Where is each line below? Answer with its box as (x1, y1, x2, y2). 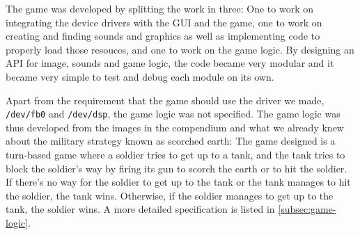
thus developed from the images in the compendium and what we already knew (6, 120, 344, 134)
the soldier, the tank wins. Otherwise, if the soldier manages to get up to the (6, 188, 334, 202)
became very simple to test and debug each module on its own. (6, 69, 274, 83)
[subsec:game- (278, 202, 336, 216)
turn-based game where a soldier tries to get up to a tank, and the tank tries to (6, 147, 345, 161)
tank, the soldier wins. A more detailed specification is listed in (6, 202, 275, 216)
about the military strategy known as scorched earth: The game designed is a (6, 133, 336, 148)
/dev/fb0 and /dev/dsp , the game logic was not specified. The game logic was (6, 106, 341, 121)
